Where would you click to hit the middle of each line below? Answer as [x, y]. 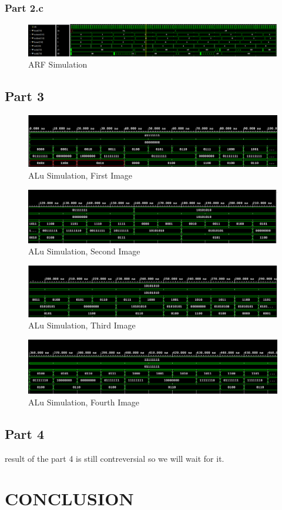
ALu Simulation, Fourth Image [84, 402]
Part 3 [25, 96]
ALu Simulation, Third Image [82, 325]
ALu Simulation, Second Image [84, 251]
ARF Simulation [58, 64]
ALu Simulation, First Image [80, 175]
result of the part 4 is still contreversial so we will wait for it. [115, 458]
